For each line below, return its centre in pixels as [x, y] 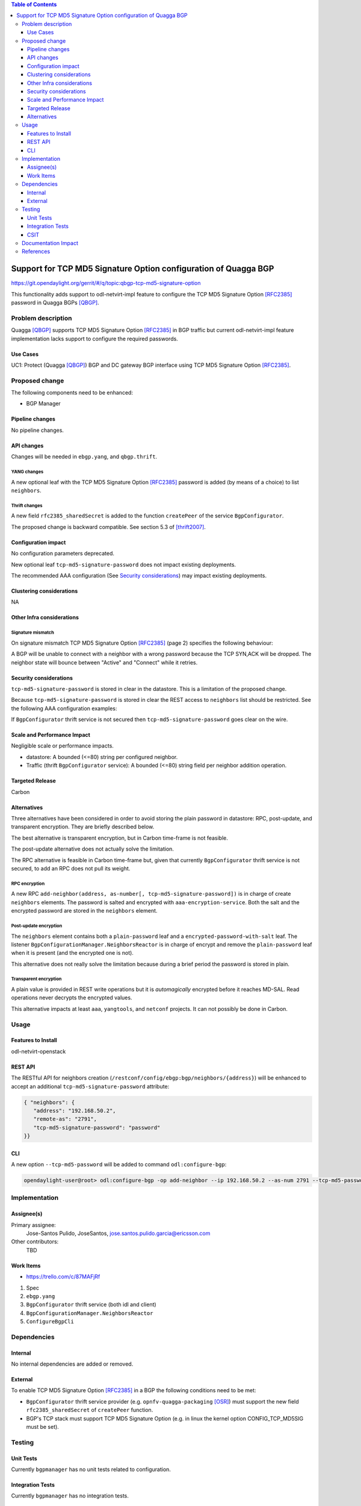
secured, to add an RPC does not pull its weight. [71, 868]
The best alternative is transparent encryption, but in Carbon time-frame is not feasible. [120, 838]
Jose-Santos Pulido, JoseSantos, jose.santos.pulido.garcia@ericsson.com [118, 1233]
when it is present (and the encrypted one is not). [72, 953]
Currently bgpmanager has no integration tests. [70, 1496]
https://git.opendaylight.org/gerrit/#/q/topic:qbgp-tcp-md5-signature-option [106, 283]
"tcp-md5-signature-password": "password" [97, 1127]
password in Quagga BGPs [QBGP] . [55, 303]
